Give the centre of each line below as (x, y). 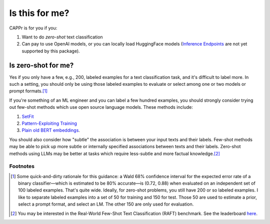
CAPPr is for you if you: (33, 28)
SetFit (28, 116)
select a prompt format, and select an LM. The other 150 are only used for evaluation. (106, 204)
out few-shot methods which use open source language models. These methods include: (101, 107)
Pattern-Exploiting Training (49, 123)
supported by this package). (51, 51)
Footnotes (22, 166)
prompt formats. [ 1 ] (28, 91)
